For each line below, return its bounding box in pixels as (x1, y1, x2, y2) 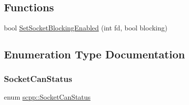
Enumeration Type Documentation (4, 47, 185, 62)
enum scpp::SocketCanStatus (4, 91, 91, 102)
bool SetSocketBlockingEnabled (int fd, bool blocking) (4, 23, 167, 33)
